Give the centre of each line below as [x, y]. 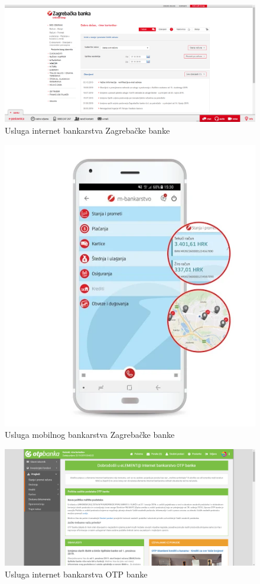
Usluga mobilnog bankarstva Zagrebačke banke [90, 435]
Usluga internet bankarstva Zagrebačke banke [87, 130]
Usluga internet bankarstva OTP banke [76, 574]
